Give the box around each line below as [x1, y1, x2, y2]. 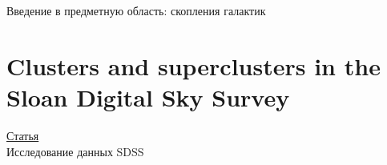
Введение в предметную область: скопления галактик [6, 2, 266, 18]
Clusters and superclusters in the [6, 49, 381, 82]
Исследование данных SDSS [6, 143, 144, 159]
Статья [6, 127, 39, 143]
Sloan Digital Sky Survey [6, 80, 290, 113]
